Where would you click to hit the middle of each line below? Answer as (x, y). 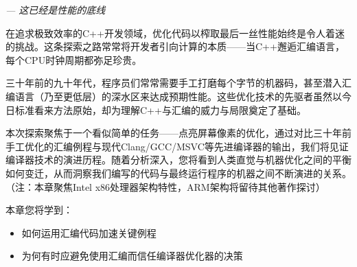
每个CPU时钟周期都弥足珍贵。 (74, 59)
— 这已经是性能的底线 (56, 10)
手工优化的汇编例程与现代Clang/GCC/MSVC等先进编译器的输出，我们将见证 (177, 146)
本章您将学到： (39, 210)
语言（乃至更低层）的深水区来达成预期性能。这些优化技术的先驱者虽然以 (178, 96)
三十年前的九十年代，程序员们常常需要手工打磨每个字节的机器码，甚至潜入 (174, 83)
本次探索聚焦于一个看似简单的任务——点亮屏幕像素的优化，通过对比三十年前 (178, 133)
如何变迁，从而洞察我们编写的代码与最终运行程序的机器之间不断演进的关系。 (178, 173)
